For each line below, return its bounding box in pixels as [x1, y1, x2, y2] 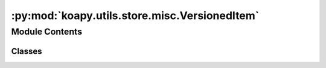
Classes [11, 46, 42, 56]
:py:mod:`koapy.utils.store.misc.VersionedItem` [11, 9, 260, 22]
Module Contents [11, 26, 83, 37]
